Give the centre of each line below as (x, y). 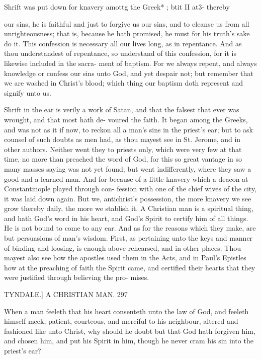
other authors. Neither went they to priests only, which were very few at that (123, 149)
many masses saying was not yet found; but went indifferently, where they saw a (128, 168)
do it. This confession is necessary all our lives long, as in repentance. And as (123, 43)
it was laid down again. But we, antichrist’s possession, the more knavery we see (128, 198)
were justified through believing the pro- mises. (77, 277)
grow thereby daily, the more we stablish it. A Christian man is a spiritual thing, (129, 208)
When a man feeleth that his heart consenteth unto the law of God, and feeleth (126, 311)
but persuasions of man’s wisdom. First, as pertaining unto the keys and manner (128, 238)
